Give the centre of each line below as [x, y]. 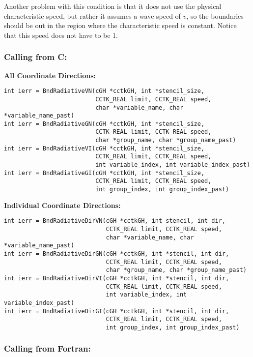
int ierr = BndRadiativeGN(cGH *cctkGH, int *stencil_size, [104, 124]
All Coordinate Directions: [50, 75]
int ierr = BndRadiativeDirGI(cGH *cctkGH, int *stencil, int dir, [117, 311]
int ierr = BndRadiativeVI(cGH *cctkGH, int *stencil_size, [104, 148]
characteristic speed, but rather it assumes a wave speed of [92, 15]
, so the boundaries [215, 15]
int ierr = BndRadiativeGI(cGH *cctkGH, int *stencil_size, [104, 173]
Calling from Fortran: [47, 348]
